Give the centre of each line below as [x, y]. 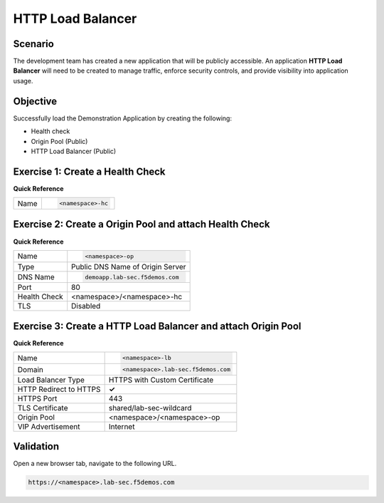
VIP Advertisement [49, 426]
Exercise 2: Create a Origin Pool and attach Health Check [142, 224]
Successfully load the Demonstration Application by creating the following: [123, 118]
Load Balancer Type [51, 380]
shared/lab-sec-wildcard [150, 408]
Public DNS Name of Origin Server [129, 266]
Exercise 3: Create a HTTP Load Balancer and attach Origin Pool [157, 326]
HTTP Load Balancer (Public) [74, 151]
